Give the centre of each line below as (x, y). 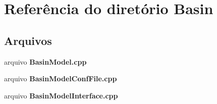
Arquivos (28, 40)
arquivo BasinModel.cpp (45, 61)
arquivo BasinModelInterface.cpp (61, 95)
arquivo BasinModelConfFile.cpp (61, 79)
